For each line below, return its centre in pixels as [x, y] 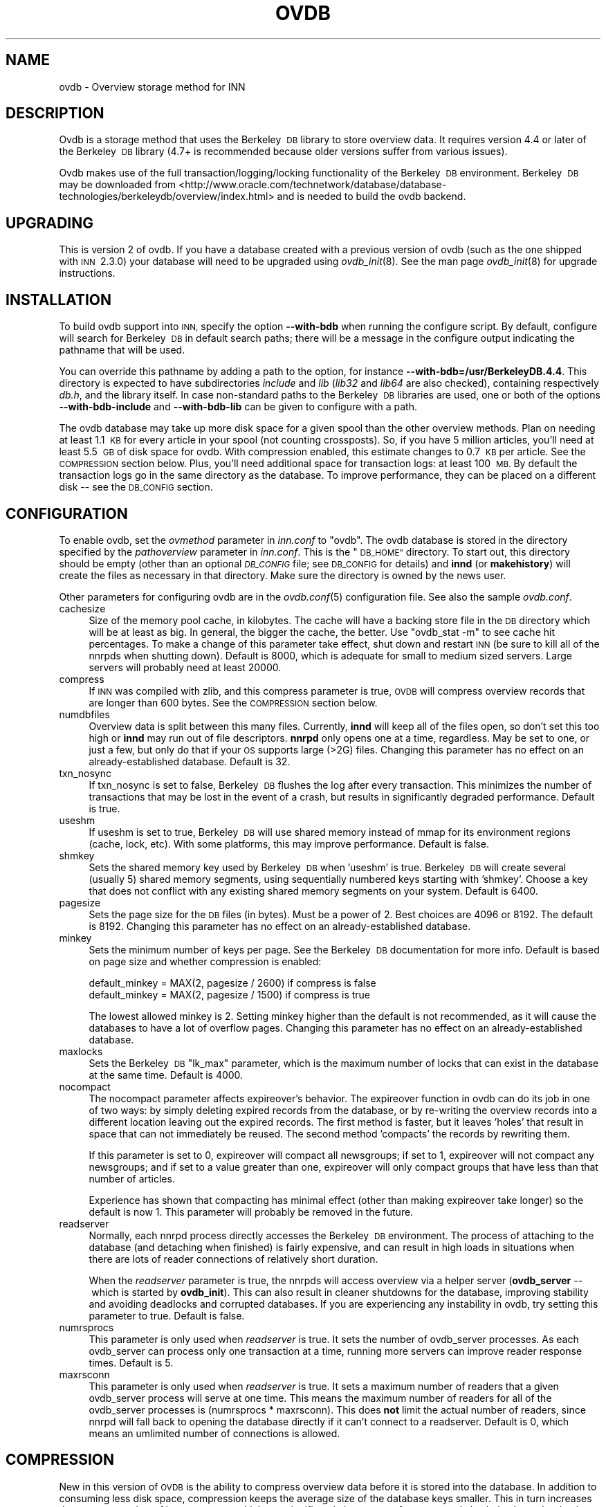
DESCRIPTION [55, 113]
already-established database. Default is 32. [190, 761]
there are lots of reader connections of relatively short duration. [233, 1259]
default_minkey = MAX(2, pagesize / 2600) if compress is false [232, 983]
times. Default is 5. [131, 1362]
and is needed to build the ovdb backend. [371, 197]
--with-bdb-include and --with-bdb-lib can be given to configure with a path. [238, 407]
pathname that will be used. [122, 350]
